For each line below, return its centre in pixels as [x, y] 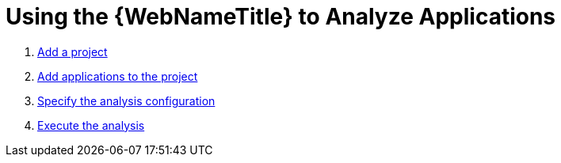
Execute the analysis [91, 125]
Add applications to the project [118, 76]
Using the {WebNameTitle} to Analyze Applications [281, 17]
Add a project [73, 51]
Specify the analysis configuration [126, 100]
